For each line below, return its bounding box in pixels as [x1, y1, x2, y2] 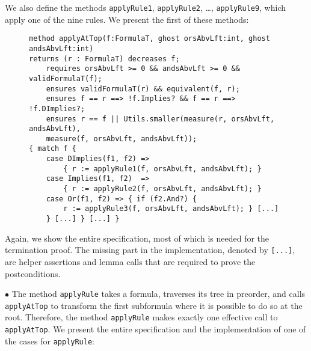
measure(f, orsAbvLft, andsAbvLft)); [46, 134, 197, 143]
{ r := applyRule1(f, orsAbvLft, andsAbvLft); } [63, 164, 262, 173]
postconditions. [5, 267, 61, 279]
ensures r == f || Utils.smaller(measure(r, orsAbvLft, [46, 114, 275, 123]
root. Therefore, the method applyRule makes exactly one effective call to [5, 311, 278, 323]
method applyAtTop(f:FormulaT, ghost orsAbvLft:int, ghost [29, 34, 270, 43]
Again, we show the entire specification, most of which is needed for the [5, 231, 269, 244]
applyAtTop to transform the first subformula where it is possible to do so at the [5, 299, 303, 311]
